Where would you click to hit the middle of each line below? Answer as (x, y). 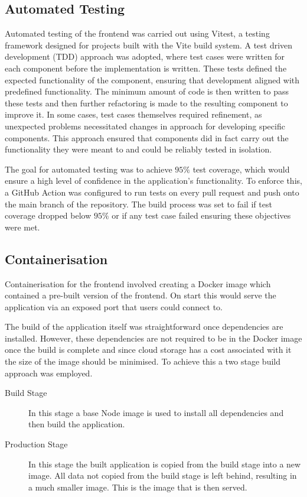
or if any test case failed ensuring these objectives (201, 215)
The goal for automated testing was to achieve (89, 169)
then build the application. (77, 424)
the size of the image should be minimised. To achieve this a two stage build (143, 361)
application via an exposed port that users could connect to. (114, 306)
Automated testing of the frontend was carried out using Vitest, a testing (137, 33)
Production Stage (36, 444)
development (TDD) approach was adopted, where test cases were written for (145, 56)
